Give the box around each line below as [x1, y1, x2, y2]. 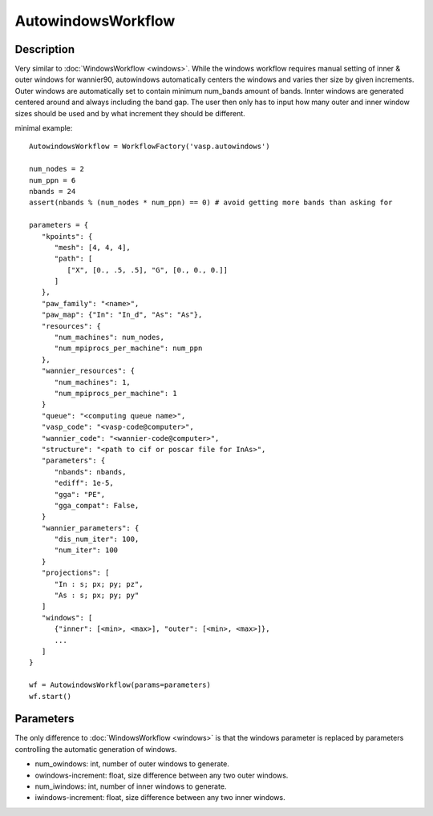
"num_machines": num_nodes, [54, 333, 164, 342]
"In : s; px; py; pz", [54, 580, 144, 588]
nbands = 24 [29, 187, 76, 196]
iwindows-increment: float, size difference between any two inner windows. [34, 793, 285, 802]
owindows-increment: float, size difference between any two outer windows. [34, 770, 289, 780]
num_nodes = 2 [29, 164, 84, 174]
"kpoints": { [41, 232, 93, 240]
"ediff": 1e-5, [54, 479, 114, 488]
